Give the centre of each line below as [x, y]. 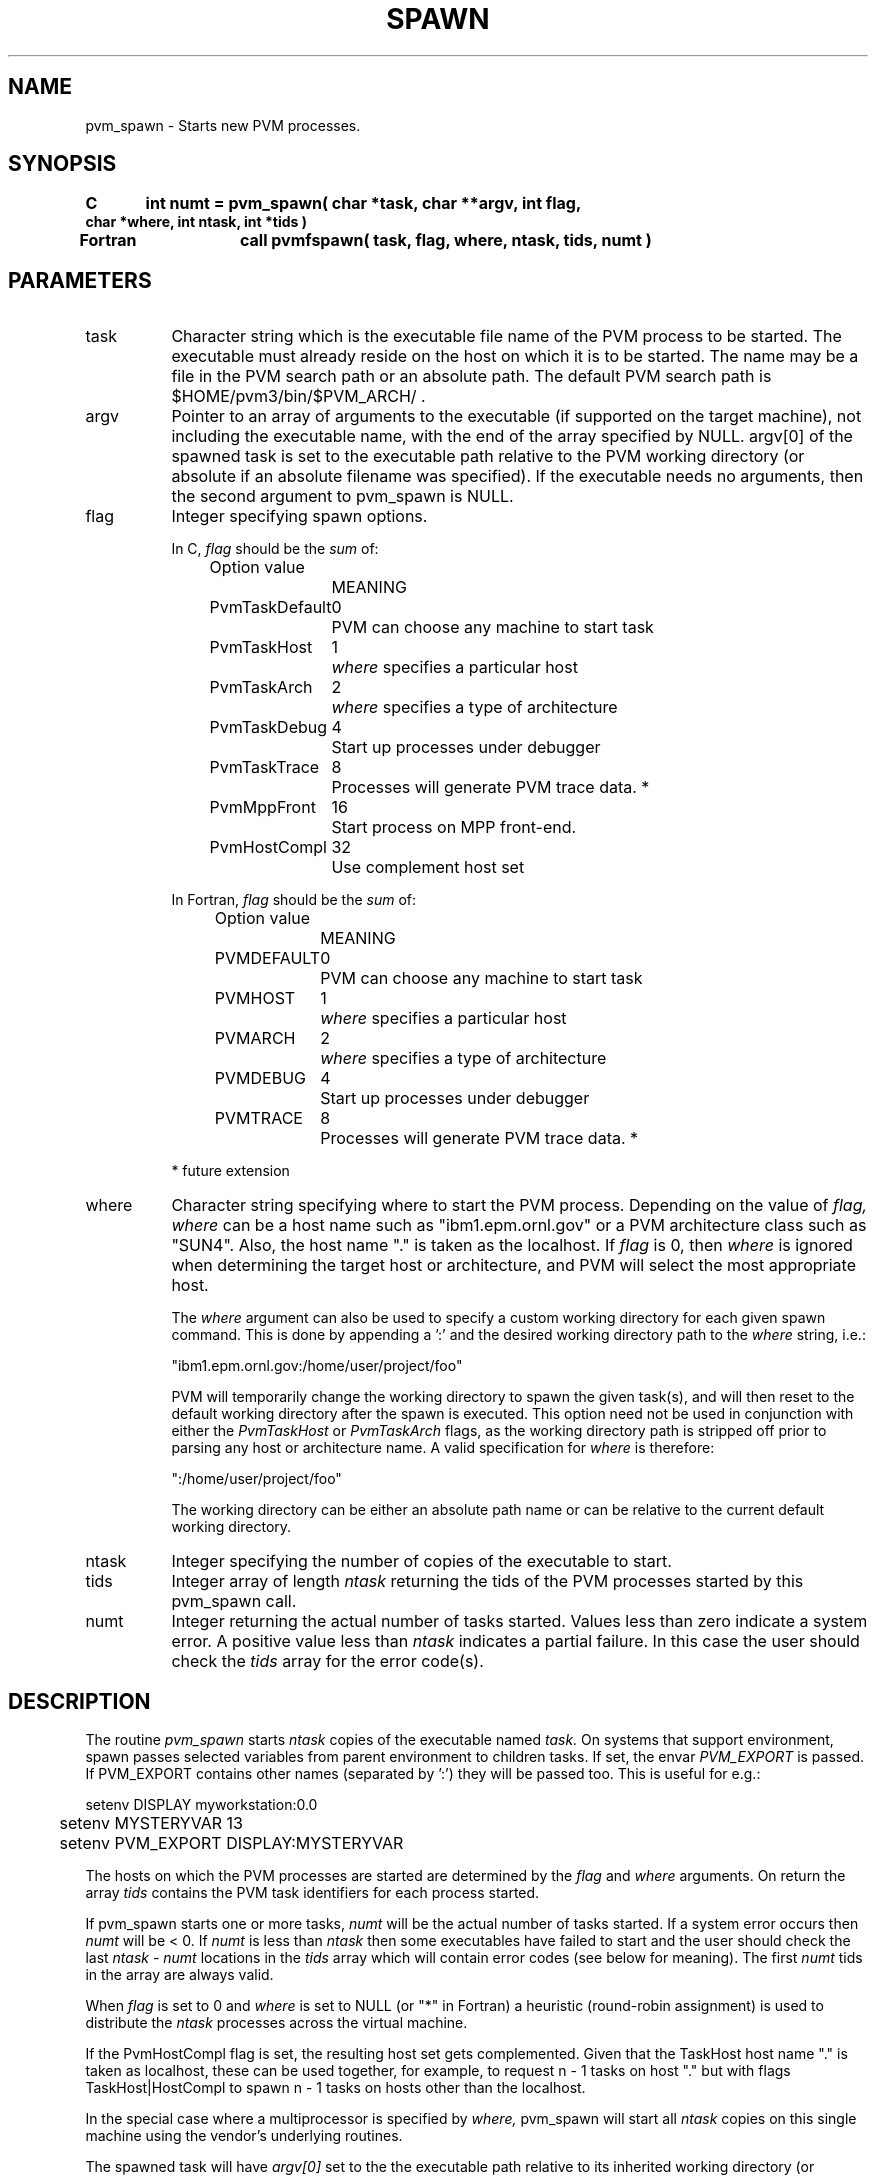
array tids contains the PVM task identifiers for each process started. [312, 1893]
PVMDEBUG [260, 1078]
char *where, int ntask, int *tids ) [196, 222]
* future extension [230, 1171]
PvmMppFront [262, 807]
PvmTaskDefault [270, 607]
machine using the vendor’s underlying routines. [244, 2136]
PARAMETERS [80, 280]
